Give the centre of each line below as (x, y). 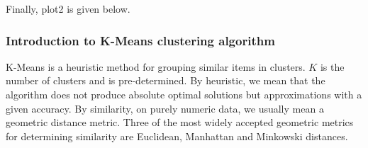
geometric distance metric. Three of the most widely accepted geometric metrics (180, 122)
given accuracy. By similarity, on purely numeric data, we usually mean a (165, 108)
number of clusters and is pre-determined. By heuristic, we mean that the (166, 80)
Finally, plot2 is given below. (68, 8)
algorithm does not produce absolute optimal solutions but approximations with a (184, 94)
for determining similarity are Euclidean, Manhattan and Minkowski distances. (177, 136)
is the (332, 66)
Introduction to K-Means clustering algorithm (140, 40)
